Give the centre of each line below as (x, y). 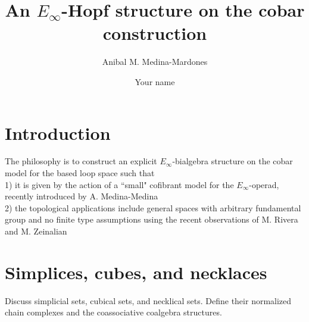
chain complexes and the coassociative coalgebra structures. (113, 312)
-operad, (264, 184)
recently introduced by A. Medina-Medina (82, 196)
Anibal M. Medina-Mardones (155, 62)
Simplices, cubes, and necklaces (136, 272)
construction (155, 33)
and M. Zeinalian (36, 231)
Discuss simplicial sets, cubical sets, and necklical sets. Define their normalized (148, 300)
